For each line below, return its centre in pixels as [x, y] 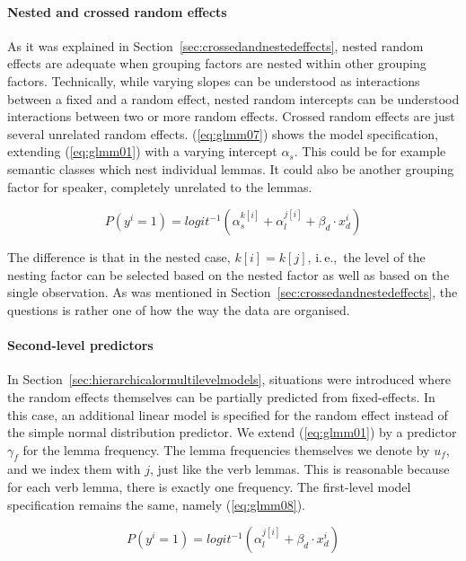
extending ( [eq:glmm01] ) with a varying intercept [142, 151]
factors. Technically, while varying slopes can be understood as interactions [214, 80]
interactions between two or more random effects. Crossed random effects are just [231, 116]
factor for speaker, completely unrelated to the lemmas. [160, 186]
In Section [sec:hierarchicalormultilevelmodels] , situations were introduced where [229, 379]
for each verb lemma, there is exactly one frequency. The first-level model [209, 487]
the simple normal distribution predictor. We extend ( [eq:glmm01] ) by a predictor [232, 432]
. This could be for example [370, 151]
